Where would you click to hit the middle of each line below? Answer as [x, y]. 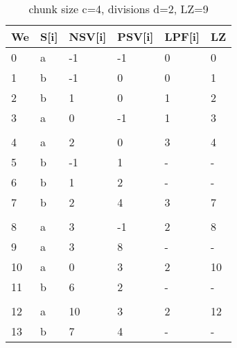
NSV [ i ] [88, 36]
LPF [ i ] [182, 36]
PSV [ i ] [135, 36]
